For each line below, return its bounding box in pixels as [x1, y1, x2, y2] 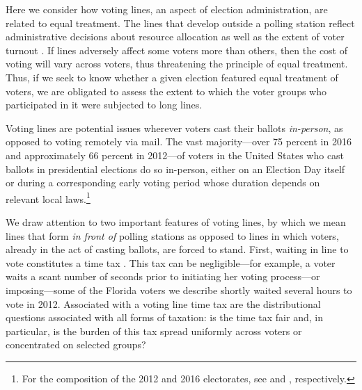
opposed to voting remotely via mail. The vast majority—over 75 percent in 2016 [6, 134, 352, 149]
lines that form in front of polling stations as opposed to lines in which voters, [6, 228, 339, 243]
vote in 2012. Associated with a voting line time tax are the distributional [6, 296, 321, 311]
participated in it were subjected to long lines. [6, 97, 203, 112]
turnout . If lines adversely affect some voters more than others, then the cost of [6, 42, 348, 57]
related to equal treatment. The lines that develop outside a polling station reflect [6, 15, 355, 30]
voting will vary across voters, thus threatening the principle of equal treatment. [6, 56, 348, 71]
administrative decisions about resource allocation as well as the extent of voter [6, 29, 345, 44]
